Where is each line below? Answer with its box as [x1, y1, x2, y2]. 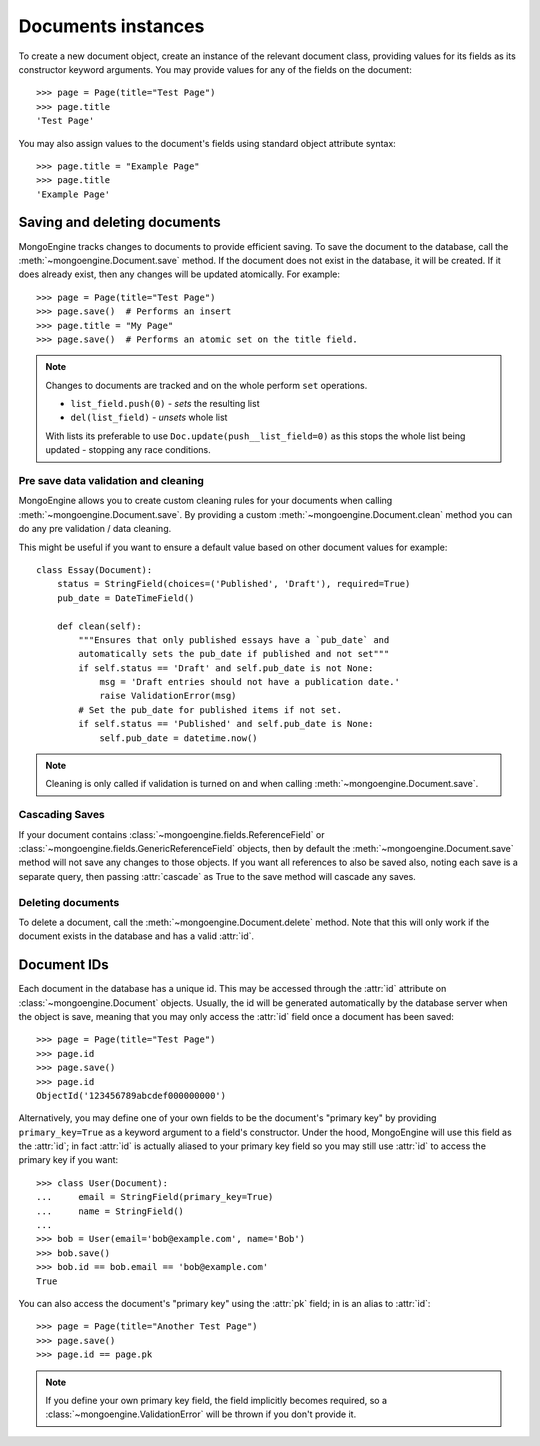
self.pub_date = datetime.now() [99, 732, 259, 744]
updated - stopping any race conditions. [45, 444, 211, 456]
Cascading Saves [18, 808, 105, 822]
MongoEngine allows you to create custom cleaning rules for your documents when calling [18, 495, 393, 507]
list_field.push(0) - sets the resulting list [70, 398, 260, 410]
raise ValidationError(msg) [99, 690, 237, 702]
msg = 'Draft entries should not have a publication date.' [99, 676, 400, 688]
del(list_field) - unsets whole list [70, 411, 228, 424]
